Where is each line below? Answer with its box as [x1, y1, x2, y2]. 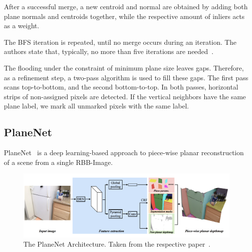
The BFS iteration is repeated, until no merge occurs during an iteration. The [4, 36, 236, 47]
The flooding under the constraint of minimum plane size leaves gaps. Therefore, [4, 62, 244, 72]
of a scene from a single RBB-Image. [4, 157, 113, 167]
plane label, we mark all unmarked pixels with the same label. [4, 101, 189, 111]
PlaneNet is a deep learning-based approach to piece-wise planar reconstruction [4, 147, 244, 158]
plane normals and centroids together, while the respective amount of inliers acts [4, 11, 245, 21]
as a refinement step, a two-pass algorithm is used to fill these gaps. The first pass [4, 72, 249, 82]
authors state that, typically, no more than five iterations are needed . [4, 46, 214, 56]
